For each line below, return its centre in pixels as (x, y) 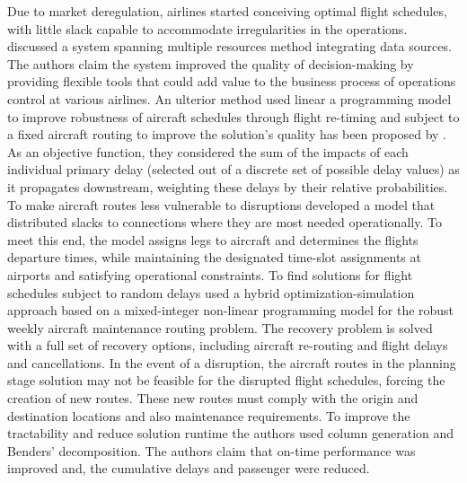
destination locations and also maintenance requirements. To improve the (209, 415)
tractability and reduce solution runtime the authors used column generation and (231, 433)
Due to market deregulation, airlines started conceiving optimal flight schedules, (227, 11)
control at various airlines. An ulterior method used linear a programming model (229, 98)
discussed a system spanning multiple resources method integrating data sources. (229, 46)
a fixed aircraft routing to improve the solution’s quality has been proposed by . (227, 134)
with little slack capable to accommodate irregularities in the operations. (207, 28)
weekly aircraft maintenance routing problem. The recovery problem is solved (220, 327)
